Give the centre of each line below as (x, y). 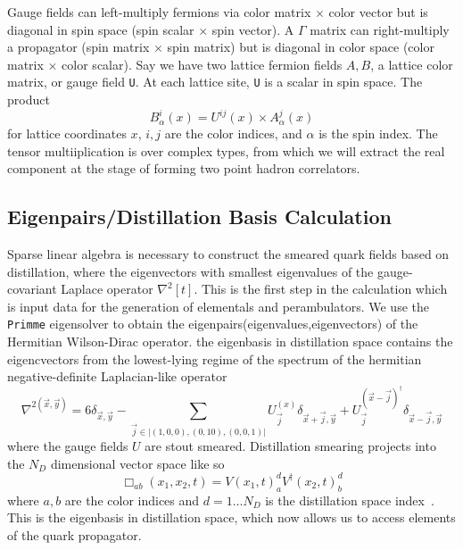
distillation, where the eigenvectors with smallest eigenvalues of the (190, 271)
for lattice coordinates (67, 133)
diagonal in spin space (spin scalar (101, 29)
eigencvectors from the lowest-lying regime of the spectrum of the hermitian (215, 358)
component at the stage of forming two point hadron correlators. (184, 168)
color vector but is (378, 12)
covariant (32, 289)
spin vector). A (253, 29)
